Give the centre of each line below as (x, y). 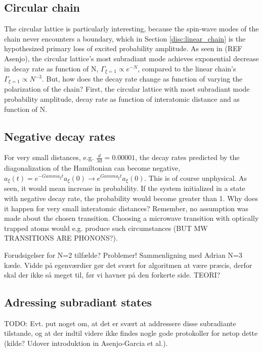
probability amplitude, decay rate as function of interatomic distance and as (122, 99)
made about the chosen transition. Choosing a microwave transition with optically (131, 218)
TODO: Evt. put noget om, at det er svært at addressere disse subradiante (120, 323)
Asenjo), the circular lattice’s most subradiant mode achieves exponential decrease (131, 58)
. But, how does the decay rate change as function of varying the (142, 79)
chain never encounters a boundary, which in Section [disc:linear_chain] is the (125, 38)
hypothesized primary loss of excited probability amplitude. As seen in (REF (123, 48)
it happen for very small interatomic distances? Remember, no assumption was (126, 208)
